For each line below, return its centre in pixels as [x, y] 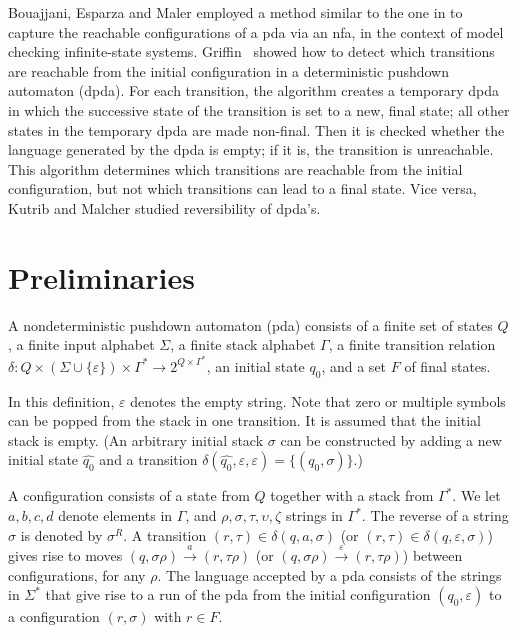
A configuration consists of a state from [129, 495]
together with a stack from [352, 495]
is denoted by [61, 534]
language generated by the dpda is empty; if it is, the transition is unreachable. [251, 149]
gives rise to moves [65, 555]
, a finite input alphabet [81, 344]
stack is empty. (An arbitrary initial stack [136, 439]
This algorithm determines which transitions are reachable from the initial [235, 168]
